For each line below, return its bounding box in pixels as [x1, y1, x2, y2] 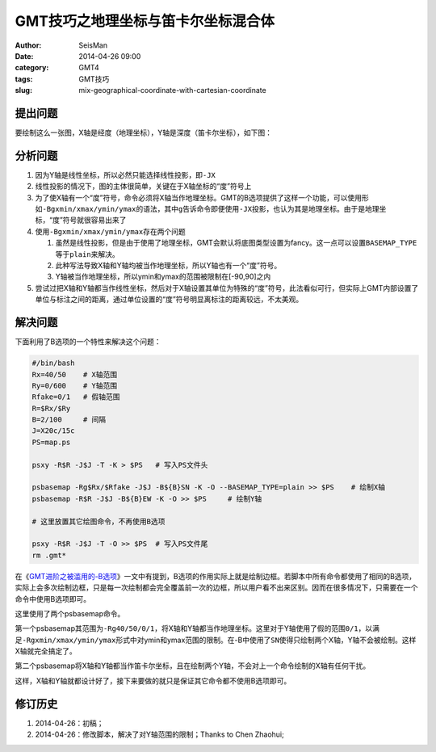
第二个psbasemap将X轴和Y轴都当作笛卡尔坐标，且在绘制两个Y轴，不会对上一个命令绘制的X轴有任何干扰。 [15, 661, 371, 670]
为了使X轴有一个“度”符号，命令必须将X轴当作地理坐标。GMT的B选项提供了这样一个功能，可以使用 [35, 192, 363, 202]
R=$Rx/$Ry [31, 404, 71, 413]
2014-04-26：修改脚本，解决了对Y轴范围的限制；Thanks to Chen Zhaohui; [35, 729, 284, 739]
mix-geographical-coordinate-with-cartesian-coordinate [78, 86, 266, 95]
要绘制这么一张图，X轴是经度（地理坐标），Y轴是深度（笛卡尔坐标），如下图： [15, 128, 273, 137]
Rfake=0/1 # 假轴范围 [31, 393, 120, 401]
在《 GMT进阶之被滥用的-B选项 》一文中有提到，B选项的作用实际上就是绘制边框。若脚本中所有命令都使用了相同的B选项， [15, 571, 417, 581]
